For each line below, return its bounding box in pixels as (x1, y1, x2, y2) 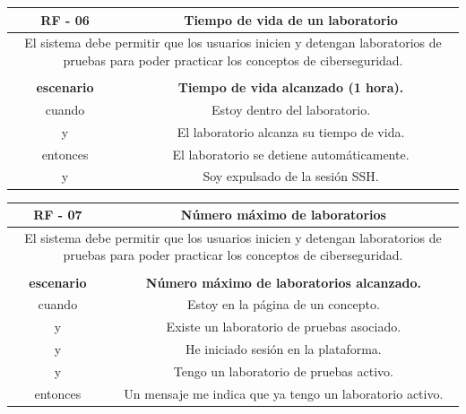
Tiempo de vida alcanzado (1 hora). (177, 78, 404, 97)
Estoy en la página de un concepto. (186, 295, 380, 314)
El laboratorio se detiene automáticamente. (172, 144, 410, 163)
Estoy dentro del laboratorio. (211, 99, 371, 118)
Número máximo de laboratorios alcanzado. (145, 272, 421, 291)
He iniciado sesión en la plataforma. (185, 340, 382, 358)
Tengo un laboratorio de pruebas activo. (173, 361, 393, 380)
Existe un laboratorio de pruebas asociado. (166, 317, 401, 336)
